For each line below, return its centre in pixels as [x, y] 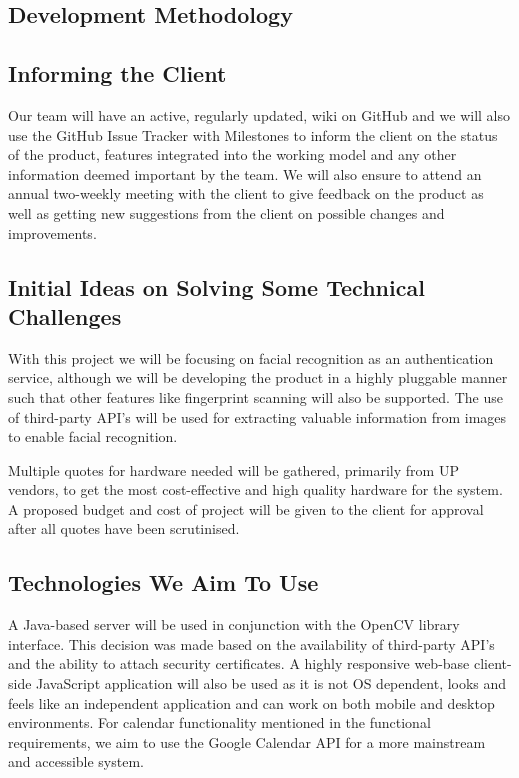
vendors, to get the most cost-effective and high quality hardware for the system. [255, 489]
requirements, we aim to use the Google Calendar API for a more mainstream [247, 741]
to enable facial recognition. [93, 436]
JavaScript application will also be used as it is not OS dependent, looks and [271, 683]
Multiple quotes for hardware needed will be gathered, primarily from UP [233, 469]
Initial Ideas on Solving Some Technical [216, 286]
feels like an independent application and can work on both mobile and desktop [251, 702]
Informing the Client [117, 73]
